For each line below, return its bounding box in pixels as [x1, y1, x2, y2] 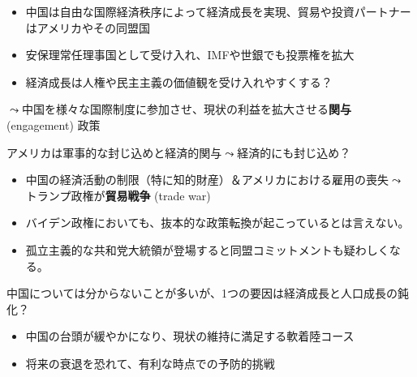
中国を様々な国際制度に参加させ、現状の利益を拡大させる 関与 [21, 101, 351, 118]
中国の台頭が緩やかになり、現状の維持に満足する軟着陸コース [25, 328, 355, 345]
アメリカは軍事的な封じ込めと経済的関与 [6, 144, 222, 161]
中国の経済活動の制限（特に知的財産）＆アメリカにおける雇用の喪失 [25, 171, 389, 188]
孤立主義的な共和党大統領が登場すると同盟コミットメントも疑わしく [25, 241, 389, 258]
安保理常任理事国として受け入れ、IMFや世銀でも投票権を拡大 [25, 46, 355, 63]
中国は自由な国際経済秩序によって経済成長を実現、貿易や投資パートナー [25, 3, 411, 19]
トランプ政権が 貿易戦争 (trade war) [25, 186, 211, 203]
